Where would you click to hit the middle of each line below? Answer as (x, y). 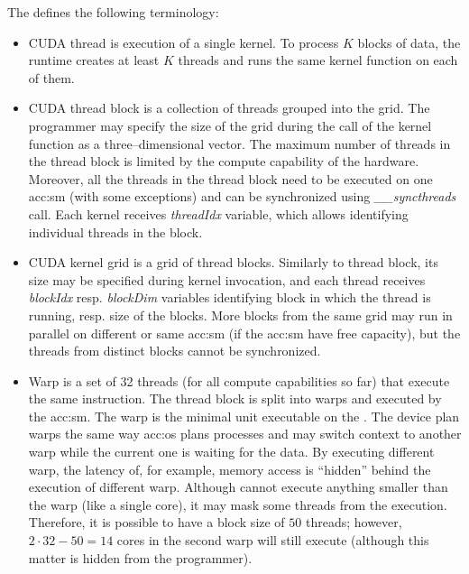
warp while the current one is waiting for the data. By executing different (231, 452)
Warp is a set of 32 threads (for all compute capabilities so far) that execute (239, 380)
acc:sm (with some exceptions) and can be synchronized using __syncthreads (242, 196)
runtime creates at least (94, 60)
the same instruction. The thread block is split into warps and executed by (235, 398)
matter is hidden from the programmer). (140, 557)
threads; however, (354, 522)
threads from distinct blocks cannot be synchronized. (175, 351)
